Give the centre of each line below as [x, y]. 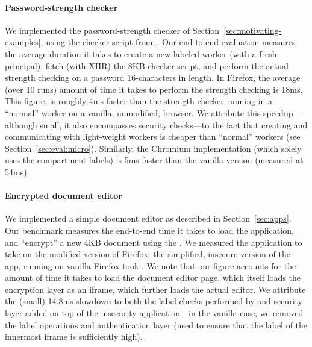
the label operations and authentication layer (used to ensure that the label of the [156, 324]
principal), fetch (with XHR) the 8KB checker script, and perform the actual [147, 65]
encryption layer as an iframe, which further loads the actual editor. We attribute [155, 289]
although [21, 124]
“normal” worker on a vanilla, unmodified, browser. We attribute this [133, 112]
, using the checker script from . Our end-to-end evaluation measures [168, 42]
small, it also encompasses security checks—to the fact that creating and [174, 124]
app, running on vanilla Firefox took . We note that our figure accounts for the [151, 265]
